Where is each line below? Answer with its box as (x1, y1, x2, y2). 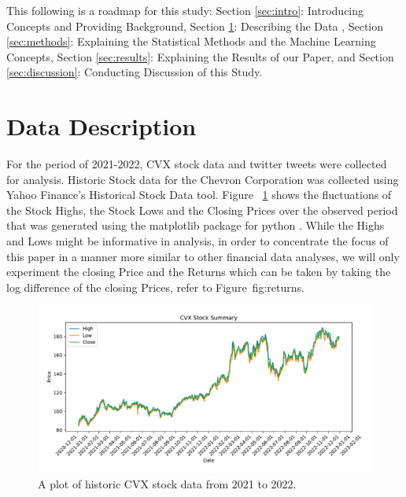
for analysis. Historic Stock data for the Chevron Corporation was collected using (6, 171, 399, 187)
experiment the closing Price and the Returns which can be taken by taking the (6, 263, 391, 280)
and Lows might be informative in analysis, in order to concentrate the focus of (6, 233, 389, 249)
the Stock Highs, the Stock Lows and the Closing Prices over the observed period (6, 201, 398, 218)
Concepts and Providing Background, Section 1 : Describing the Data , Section (6, 17, 384, 34)
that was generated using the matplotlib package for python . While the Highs (6, 217, 385, 234)
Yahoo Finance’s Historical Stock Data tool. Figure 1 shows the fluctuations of (6, 186, 392, 203)
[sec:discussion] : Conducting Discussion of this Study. (6, 64, 263, 80)
